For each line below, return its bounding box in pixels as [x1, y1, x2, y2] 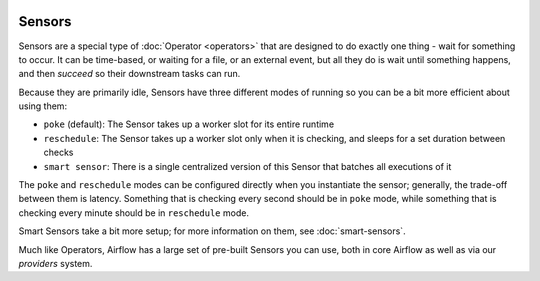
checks [43, 146, 74, 159]
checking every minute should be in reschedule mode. [18, 206, 250, 219]
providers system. [18, 257, 93, 269]
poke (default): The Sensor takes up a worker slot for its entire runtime [43, 118, 335, 130]
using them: [18, 100, 68, 112]
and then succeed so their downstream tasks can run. [18, 68, 241, 80]
